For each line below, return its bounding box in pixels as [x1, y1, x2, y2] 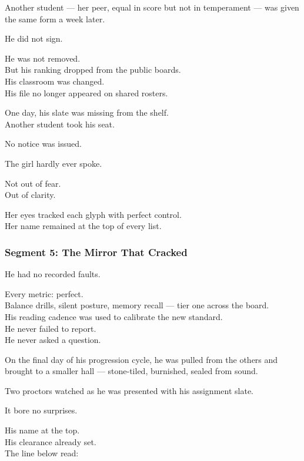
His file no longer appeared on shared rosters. [5, 86, 168, 99]
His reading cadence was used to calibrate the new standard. [5, 310, 223, 322]
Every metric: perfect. [5, 287, 83, 300]
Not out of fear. [5, 177, 61, 189]
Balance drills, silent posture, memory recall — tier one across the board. [5, 299, 269, 311]
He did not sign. [5, 32, 63, 45]
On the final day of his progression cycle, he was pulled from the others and [5, 353, 278, 365]
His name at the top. [5, 424, 80, 436]
